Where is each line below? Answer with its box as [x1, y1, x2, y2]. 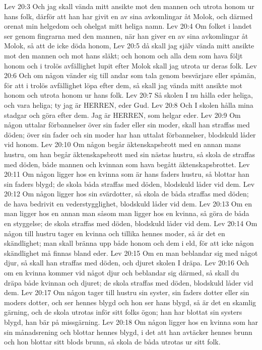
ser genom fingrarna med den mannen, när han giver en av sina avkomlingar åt [4, 30, 248, 41]
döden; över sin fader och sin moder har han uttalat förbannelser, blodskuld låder [4, 129, 256, 139]
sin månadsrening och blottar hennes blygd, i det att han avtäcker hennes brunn [4, 326, 252, 337]
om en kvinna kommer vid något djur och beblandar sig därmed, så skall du [4, 267, 239, 278]
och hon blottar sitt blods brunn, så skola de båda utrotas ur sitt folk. [4, 336, 221, 347]
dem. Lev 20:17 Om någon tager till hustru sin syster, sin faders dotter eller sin [4, 287, 249, 298]
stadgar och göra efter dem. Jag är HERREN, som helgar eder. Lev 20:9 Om [4, 109, 241, 120]
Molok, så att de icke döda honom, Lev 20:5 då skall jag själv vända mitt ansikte [4, 40, 254, 51]
